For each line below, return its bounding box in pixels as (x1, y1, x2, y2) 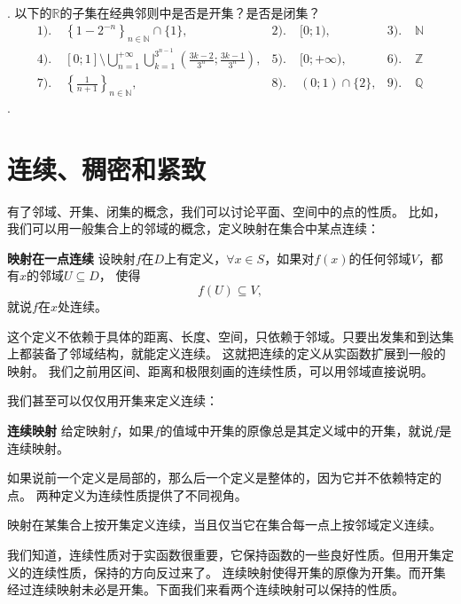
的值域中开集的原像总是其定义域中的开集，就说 (160, 421, 434, 439)
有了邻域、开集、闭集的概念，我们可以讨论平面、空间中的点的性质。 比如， (7, 201, 446, 220)
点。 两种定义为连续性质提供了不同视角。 (7, 485, 247, 504)
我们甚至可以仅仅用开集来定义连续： (7, 391, 218, 410)
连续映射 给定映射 (7, 421, 111, 439)
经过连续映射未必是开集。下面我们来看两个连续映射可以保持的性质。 (7, 580, 404, 599)
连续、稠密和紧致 (7, 150, 207, 186)
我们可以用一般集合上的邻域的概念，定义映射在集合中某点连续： (7, 219, 379, 238)
